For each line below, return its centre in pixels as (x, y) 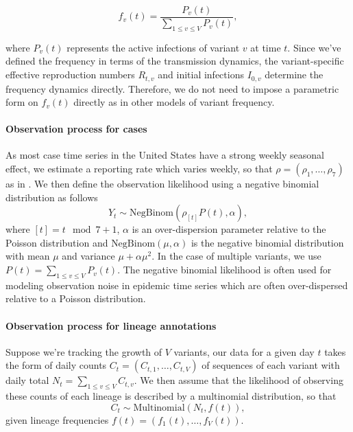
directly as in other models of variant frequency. (174, 102)
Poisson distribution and (57, 242)
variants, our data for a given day (244, 351)
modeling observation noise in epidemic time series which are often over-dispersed (177, 285)
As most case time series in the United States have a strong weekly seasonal (165, 155)
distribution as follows (52, 197)
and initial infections (201, 75)
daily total (27, 380)
